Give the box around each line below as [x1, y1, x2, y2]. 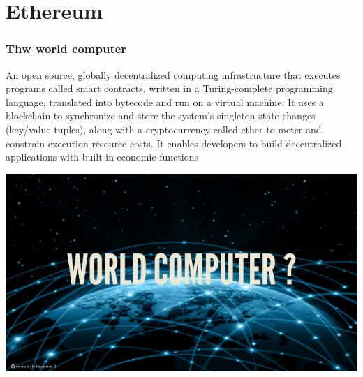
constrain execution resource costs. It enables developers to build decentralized [6, 135, 342, 150]
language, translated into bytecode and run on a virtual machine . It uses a [6, 94, 324, 109]
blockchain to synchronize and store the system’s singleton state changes [6, 108, 316, 123]
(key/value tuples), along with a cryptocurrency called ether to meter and [6, 121, 322, 136]
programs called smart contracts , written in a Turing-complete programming [6, 81, 333, 96]
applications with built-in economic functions [6, 149, 198, 164]
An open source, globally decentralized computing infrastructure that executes [6, 67, 341, 82]
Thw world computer [6, 40, 127, 57]
